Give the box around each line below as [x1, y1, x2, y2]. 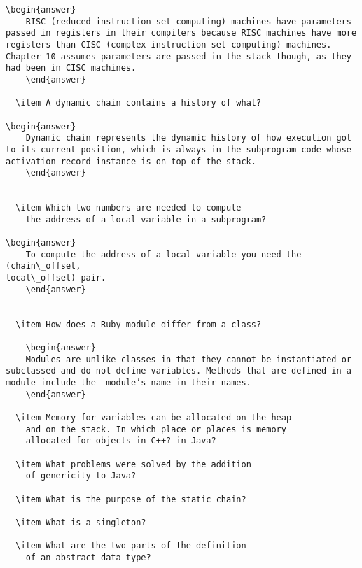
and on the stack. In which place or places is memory [25, 424, 286, 434]
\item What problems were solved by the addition [15, 459, 251, 469]
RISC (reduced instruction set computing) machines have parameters [25, 16, 351, 27]
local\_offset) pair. [6, 273, 106, 283]
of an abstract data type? [25, 552, 151, 562]
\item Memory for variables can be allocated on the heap [15, 412, 292, 423]
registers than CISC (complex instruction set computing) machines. [6, 39, 332, 50]
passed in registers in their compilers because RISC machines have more [6, 28, 357, 38]
